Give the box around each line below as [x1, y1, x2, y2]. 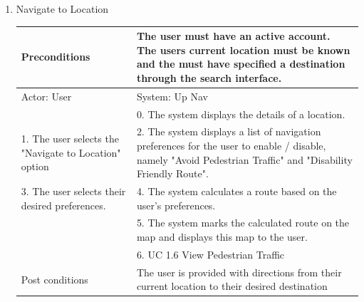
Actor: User [21, 88, 72, 103]
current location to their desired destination [136, 278, 328, 293]
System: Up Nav [136, 88, 208, 103]
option [21, 159, 49, 174]
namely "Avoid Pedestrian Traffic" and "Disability [136, 152, 353, 167]
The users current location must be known [136, 42, 350, 57]
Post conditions [21, 271, 88, 286]
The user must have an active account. [136, 28, 331, 43]
